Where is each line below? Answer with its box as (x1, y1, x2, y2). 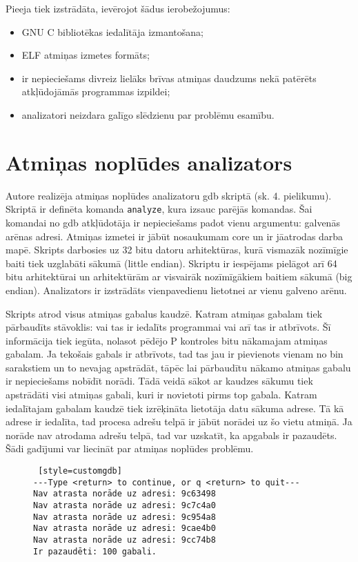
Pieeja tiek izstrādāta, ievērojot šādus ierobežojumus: (6, 1, 230, 15)
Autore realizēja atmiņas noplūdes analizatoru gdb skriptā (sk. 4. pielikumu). (6, 188, 332, 202)
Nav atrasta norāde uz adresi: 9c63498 (33, 489, 216, 499)
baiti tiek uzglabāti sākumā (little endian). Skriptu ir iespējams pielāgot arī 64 (6, 255, 337, 270)
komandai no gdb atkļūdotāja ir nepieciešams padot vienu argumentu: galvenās (6, 215, 340, 229)
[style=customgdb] (38, 466, 122, 476)
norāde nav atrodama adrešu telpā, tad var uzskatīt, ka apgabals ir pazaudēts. (6, 427, 337, 442)
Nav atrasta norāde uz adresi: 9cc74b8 (33, 534, 216, 545)
